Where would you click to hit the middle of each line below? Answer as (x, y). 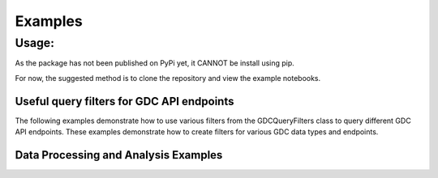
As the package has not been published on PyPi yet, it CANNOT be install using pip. (155, 63)
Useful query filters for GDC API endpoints (125, 101)
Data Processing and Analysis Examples (119, 155)
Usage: (34, 43)
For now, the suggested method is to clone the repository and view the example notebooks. (168, 78)
